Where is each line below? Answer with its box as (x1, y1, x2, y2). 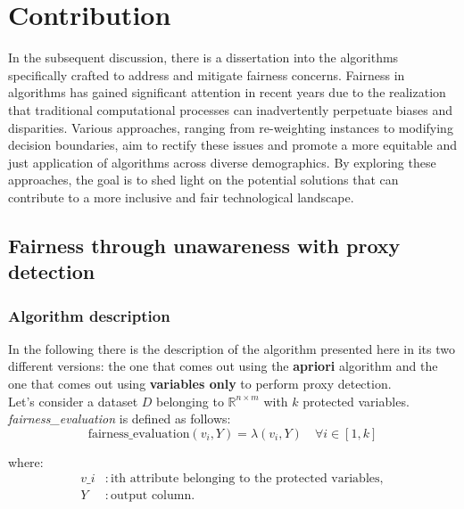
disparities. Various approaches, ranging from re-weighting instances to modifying (8, 118, 453, 136)
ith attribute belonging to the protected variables (110, 472, 380, 486)
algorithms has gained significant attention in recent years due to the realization (8, 83, 446, 102)
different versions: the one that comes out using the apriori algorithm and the (8, 357, 438, 375)
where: (8, 452, 44, 471)
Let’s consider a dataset (8, 391, 138, 410)
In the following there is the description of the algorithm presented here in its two (8, 339, 455, 357)
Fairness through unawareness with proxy (8, 231, 401, 259)
